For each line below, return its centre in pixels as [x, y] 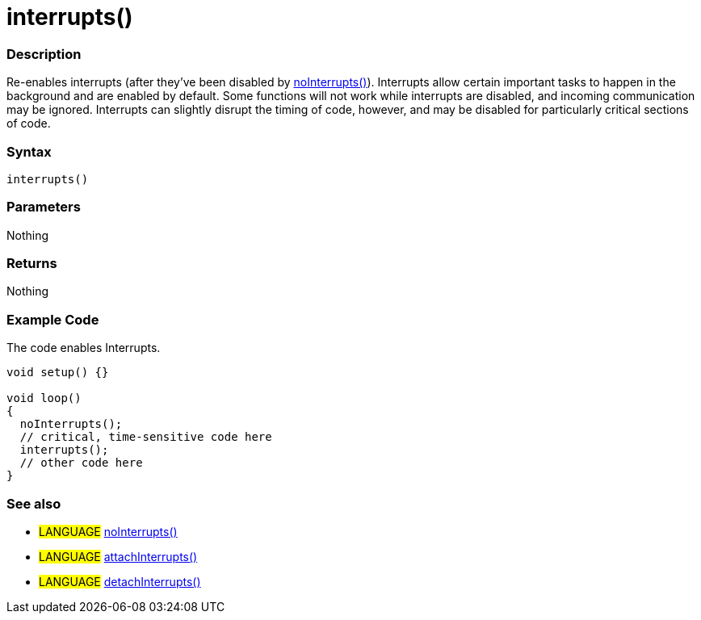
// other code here [81, 463]
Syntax [29, 151]
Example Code [53, 319]
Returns [32, 263]
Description [44, 54]
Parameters [44, 207]
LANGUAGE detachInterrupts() [120, 581]
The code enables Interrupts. [84, 348]
